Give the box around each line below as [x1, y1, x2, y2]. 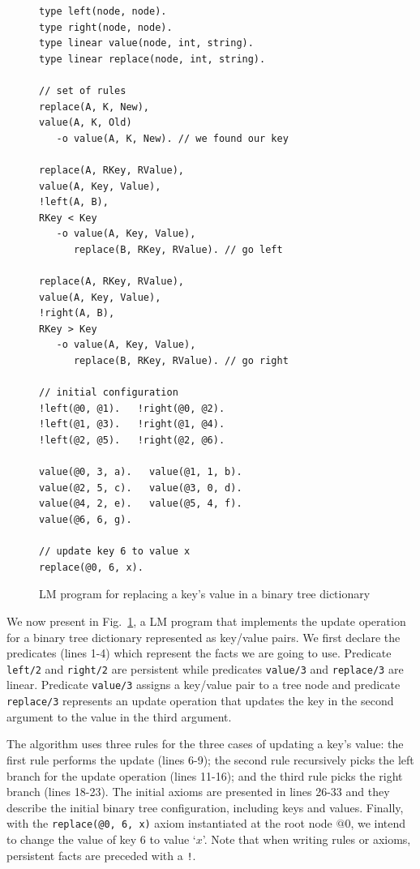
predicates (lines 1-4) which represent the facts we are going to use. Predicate [6, 644, 392, 661]
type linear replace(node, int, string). [39, 53, 266, 65]
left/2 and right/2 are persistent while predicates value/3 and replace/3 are [6, 660, 404, 677]
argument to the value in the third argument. [6, 708, 232, 725]
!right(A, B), [39, 307, 115, 319]
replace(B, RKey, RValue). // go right [73, 355, 289, 367]
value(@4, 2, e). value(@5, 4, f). [39, 498, 242, 510]
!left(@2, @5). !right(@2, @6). [39, 434, 225, 447]
